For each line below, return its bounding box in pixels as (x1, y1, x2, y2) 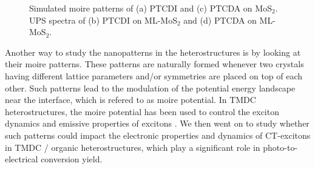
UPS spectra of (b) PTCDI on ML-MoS (29, 13, 177, 26)
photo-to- (263, 141, 298, 153)
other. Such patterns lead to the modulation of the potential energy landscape (5, 81, 296, 94)
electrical (5, 153, 38, 165)
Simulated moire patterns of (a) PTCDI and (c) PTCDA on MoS (29, 2, 272, 14)
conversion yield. (41, 153, 103, 165)
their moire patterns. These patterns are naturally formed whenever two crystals (5, 58, 304, 70)
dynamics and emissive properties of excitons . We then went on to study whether (5, 117, 310, 130)
